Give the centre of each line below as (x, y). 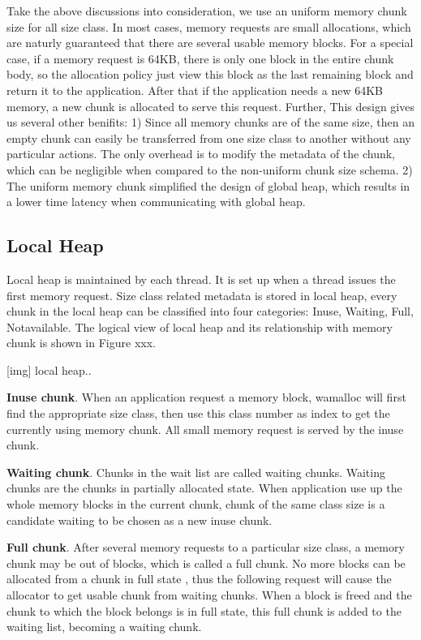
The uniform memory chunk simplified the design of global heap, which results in (208, 185)
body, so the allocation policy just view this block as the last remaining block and (210, 74)
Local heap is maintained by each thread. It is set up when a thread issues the (201, 279)
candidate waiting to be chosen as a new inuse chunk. (140, 520)
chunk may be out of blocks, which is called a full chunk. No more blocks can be (206, 563)
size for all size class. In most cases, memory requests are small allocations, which (209, 26)
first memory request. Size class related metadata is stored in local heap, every (202, 295)
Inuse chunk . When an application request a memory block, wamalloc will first (206, 397)
